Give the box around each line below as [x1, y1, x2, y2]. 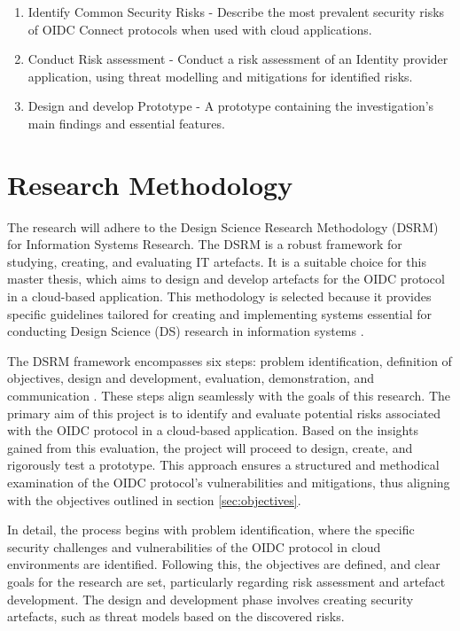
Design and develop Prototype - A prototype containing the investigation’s [27, 97, 434, 115]
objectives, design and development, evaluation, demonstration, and [7, 369, 375, 387]
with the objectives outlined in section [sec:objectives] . [7, 490, 301, 509]
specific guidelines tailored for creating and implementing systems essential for [7, 304, 433, 323]
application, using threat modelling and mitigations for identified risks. [27, 66, 413, 85]
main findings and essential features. [27, 113, 225, 132]
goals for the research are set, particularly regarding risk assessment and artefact [7, 572, 446, 590]
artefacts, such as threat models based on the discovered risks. [7, 607, 345, 626]
